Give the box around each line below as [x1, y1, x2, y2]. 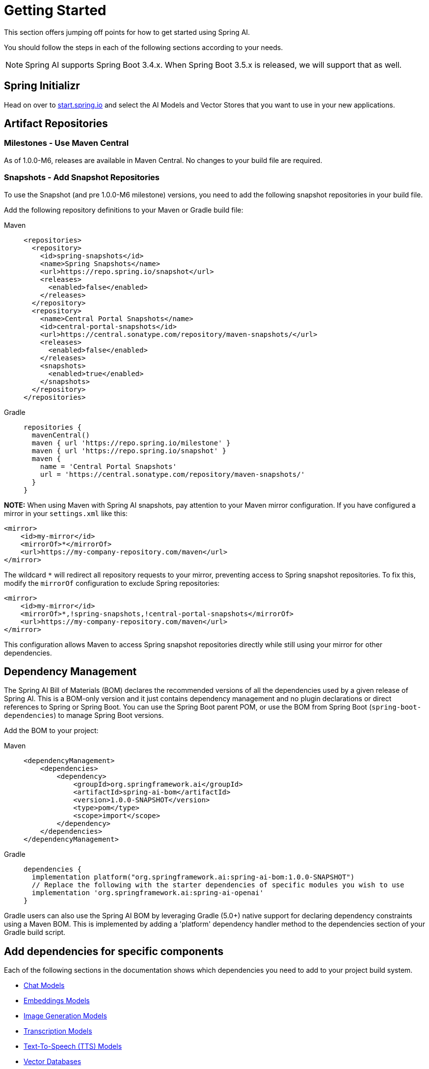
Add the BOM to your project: [4, 726, 99, 735]
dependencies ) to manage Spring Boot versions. [4, 711, 164, 720]
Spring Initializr [4, 80, 80, 92]
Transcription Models [24, 1027, 92, 1036]
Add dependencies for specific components [4, 945, 224, 958]
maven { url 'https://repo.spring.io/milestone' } [31, 439, 231, 447]
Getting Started [4, 2, 107, 19]
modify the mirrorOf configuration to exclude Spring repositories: [4, 578, 220, 587]
